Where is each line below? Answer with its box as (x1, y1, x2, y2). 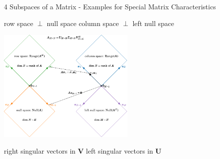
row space (4, 18, 33, 28)
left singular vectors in (86, 145, 153, 156)
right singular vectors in (4, 145, 76, 156)
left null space (132, 18, 174, 28)
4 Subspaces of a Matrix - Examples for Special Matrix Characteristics (4, 1, 216, 11)
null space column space (47, 18, 119, 28)
